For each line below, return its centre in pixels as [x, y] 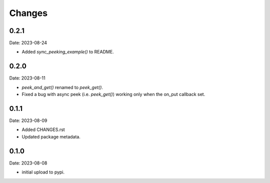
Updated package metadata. [51, 136]
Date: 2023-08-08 [28, 163]
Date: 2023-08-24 [28, 43]
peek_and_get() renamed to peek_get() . [62, 87]
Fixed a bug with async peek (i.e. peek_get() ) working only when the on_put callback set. [113, 94]
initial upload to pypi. [43, 172]
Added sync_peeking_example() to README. [68, 52]
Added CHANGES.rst [43, 129]
